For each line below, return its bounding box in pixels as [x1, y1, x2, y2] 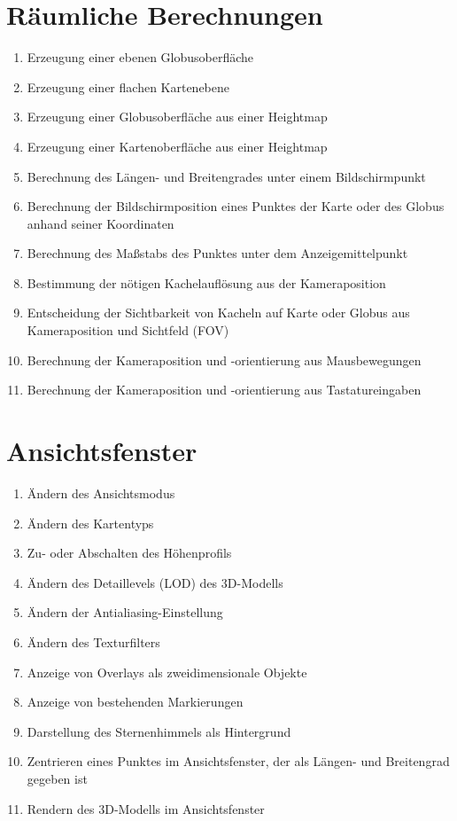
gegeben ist [27, 769, 88, 787]
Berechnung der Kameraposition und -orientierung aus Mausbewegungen [27, 350, 422, 369]
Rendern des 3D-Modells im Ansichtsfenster [27, 799, 265, 817]
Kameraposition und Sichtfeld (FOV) [27, 321, 229, 340]
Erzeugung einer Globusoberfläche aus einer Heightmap [27, 107, 328, 126]
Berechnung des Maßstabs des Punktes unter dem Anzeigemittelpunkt [27, 244, 408, 262]
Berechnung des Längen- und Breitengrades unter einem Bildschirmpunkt [27, 167, 426, 185]
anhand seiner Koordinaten [27, 214, 174, 232]
